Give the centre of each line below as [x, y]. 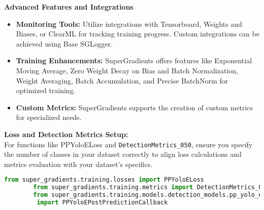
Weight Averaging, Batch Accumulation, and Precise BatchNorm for [122, 80]
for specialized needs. [49, 117]
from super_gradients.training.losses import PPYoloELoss [104, 180]
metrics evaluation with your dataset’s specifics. [78, 164]
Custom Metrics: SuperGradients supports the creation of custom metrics [135, 107]
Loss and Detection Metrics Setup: [66, 134]
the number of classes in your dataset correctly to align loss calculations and [123, 154]
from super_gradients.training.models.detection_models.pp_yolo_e [148, 195]
